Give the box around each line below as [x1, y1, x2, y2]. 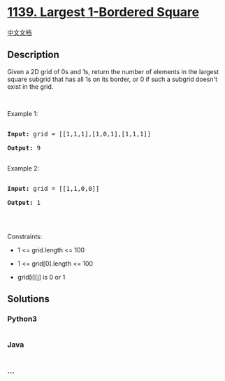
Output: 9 [7, 144, 41, 152]
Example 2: [7, 164, 40, 172]
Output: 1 [7, 199, 41, 206]
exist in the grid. [7, 82, 54, 91]
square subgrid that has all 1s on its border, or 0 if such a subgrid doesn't [7, 75, 218, 83]
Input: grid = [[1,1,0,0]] [7, 185, 100, 192]
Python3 [7, 314, 37, 324]
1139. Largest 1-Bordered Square [7, 4, 200, 20]
